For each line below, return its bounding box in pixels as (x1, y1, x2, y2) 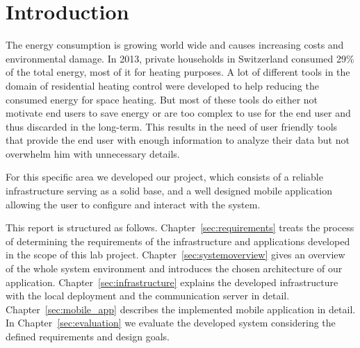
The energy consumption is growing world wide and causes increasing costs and (6, 38, 344, 52)
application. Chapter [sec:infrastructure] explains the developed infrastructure (6, 274, 338, 289)
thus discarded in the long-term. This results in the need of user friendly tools (6, 119, 338, 133)
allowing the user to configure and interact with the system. (6, 197, 261, 211)
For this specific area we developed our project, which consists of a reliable (6, 169, 323, 184)
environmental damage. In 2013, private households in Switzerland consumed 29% (6, 51, 354, 65)
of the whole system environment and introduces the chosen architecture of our (6, 261, 343, 276)
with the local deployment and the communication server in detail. (6, 288, 290, 303)
